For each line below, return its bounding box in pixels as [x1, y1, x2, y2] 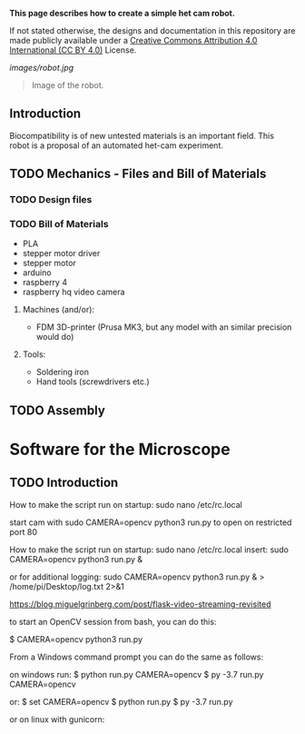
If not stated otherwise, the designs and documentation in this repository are [9, 25, 296, 35]
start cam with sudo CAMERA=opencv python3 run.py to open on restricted [9, 517, 292, 528]
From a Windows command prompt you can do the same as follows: [9, 651, 264, 662]
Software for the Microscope [9, 440, 231, 460]
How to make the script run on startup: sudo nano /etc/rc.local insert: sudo [9, 544, 289, 555]
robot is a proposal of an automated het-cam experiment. [9, 140, 224, 151]
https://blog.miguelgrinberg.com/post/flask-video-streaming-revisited [9, 599, 271, 610]
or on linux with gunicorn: [9, 713, 105, 725]
